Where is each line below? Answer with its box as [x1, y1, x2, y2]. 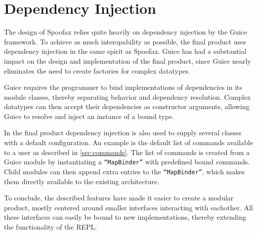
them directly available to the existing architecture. [4, 176, 160, 186]
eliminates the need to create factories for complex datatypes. [4, 65, 190, 76]
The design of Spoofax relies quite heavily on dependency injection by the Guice [4, 27, 247, 37]
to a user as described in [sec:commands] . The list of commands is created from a [4, 147, 250, 157]
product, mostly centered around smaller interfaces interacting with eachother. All [4, 202, 253, 212]
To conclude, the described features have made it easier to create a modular [4, 193, 234, 203]
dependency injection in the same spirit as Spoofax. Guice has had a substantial [4, 46, 247, 56]
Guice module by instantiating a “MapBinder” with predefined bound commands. [4, 157, 250, 167]
